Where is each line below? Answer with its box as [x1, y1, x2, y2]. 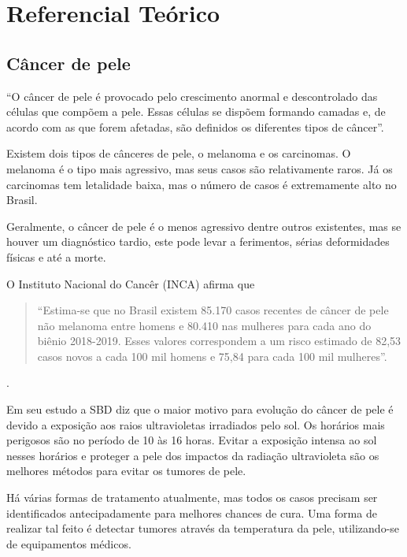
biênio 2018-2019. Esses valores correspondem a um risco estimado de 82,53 [37, 332, 401, 349]
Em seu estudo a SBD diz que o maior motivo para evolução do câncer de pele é [6, 401, 394, 418]
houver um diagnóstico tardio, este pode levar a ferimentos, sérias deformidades [6, 233, 390, 250]
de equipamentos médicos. [6, 535, 131, 551]
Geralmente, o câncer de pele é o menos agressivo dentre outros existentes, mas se [6, 217, 401, 234]
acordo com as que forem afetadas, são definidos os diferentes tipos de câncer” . [6, 118, 384, 135]
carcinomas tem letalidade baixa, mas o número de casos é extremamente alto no [6, 176, 397, 192]
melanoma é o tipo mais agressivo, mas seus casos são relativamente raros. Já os [6, 160, 393, 176]
